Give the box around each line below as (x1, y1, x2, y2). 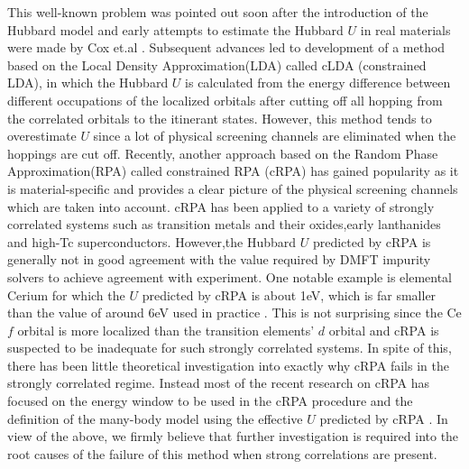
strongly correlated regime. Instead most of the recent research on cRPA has (7, 373, 430, 392)
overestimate (7, 126, 77, 145)
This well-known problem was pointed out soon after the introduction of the (7, 3, 428, 21)
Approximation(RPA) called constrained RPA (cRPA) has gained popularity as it (7, 161, 459, 180)
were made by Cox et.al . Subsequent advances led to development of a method (7, 38, 446, 57)
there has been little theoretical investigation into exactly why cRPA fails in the (7, 355, 449, 374)
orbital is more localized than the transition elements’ (17, 320, 315, 339)
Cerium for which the (7, 285, 125, 304)
